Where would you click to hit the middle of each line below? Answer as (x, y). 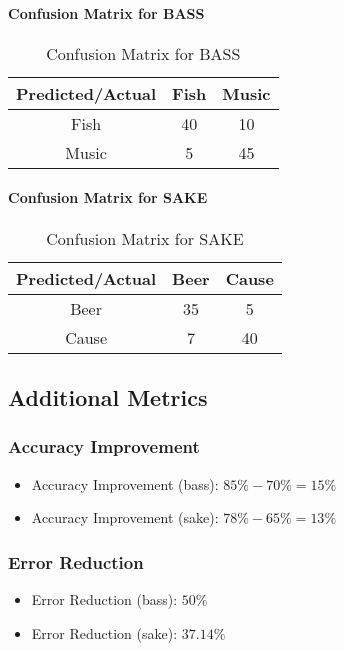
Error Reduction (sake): (104, 632)
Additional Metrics (108, 396)
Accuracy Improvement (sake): (125, 517)
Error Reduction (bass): (104, 599)
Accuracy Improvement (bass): (125, 483)
